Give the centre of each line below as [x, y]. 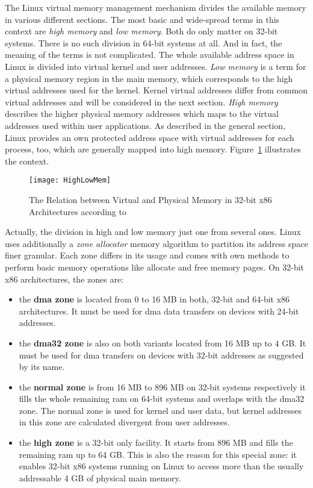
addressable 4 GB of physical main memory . [100, 477]
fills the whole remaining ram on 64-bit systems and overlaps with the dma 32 [162, 399]
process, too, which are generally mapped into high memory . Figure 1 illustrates [153, 149]
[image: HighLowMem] [70, 180]
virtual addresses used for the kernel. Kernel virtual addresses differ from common [156, 90]
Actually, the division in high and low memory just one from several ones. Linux [153, 232]
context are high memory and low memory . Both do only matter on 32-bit [141, 31]
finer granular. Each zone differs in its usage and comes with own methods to [147, 255]
